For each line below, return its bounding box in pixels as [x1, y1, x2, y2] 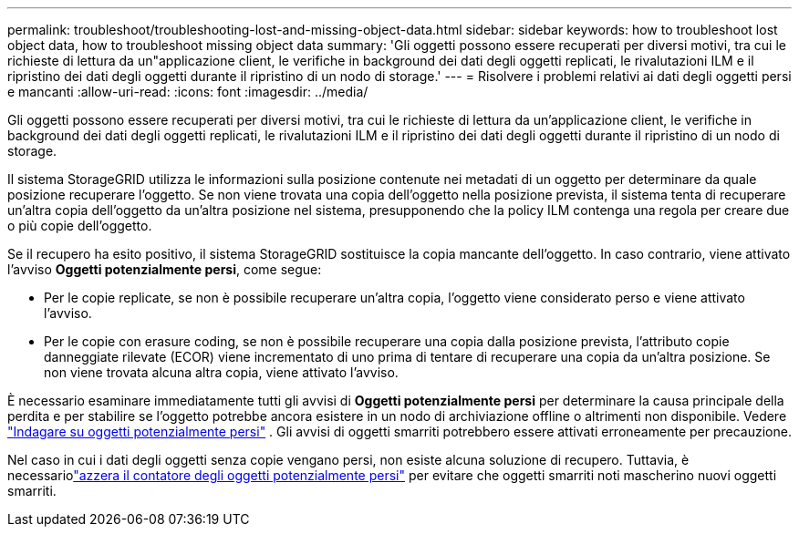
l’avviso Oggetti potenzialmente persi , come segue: [7, 262, 322, 277]
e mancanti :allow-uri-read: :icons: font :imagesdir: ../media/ [7, 84, 368, 99]
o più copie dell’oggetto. [7, 218, 152, 233]
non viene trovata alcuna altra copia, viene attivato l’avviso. [44, 365, 399, 380]
